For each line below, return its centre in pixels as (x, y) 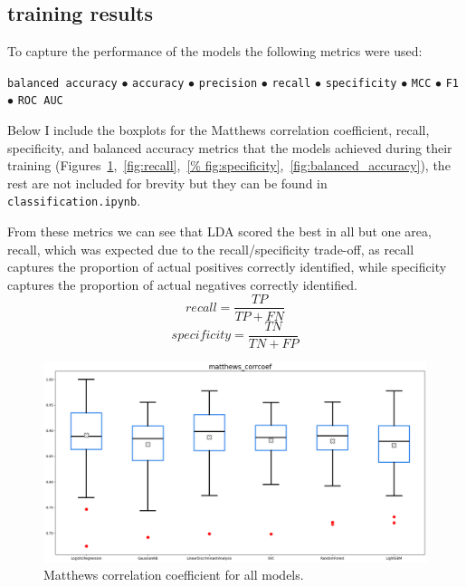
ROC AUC (40, 101)
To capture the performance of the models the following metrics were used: (215, 51)
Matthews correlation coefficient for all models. (174, 575)
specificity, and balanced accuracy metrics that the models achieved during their (230, 147)
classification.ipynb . (74, 201)
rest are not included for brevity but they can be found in (167, 183)
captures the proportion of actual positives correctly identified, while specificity (227, 267)
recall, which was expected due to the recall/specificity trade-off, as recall (211, 249)
